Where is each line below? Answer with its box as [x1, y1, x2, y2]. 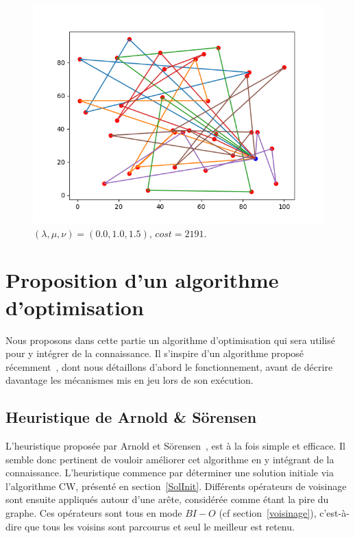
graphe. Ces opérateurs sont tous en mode [5, 506, 182, 520]
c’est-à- [319, 506, 350, 520]
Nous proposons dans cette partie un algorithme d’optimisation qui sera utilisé [5, 332, 335, 347]
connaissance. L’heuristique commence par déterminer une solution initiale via [5, 465, 334, 480]
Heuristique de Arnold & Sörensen [5, 406, 257, 428]
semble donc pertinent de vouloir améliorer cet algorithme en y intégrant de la [5, 452, 334, 466]
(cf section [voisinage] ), [219, 506, 317, 520]
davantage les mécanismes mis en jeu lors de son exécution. [5, 373, 254, 387]
